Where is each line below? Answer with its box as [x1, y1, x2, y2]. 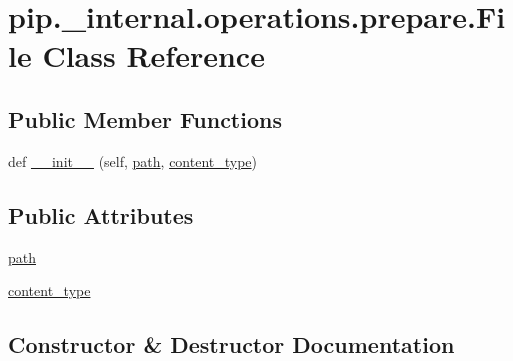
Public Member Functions [8, 103, 282, 134]
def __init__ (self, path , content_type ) [8, 150, 258, 171]
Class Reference [42, 35, 265, 76]
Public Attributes [8, 199, 194, 230]
